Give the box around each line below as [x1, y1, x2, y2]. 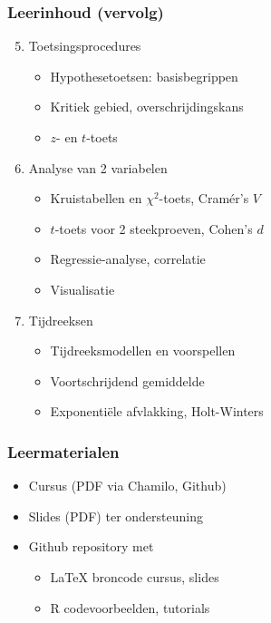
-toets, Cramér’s [159, 189, 249, 208]
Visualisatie [50, 279, 115, 298]
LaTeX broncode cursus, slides [50, 567, 219, 586]
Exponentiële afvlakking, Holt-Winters [50, 402, 264, 421]
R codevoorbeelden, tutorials [50, 598, 210, 617]
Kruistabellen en [50, 189, 142, 208]
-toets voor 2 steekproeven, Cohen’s [54, 219, 253, 238]
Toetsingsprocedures [28, 36, 141, 55]
